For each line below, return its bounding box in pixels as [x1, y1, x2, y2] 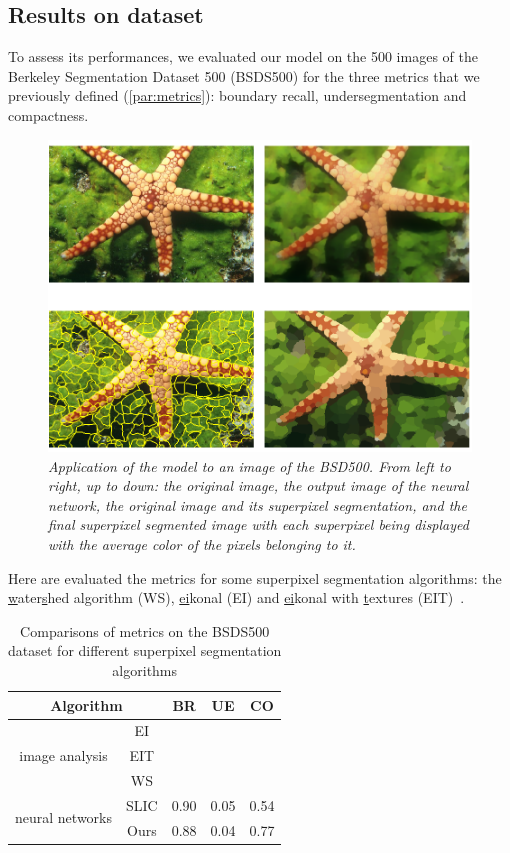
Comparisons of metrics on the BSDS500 [20, 620, 270, 641]
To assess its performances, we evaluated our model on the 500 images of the [8, 46, 478, 67]
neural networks [15, 807, 112, 828]
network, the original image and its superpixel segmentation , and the [48, 494, 467, 515]
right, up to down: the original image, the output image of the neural [48, 475, 469, 496]
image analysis [19, 745, 108, 766]
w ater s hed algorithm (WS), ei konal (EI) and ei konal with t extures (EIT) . [8, 587, 465, 608]
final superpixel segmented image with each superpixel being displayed [48, 514, 469, 535]
